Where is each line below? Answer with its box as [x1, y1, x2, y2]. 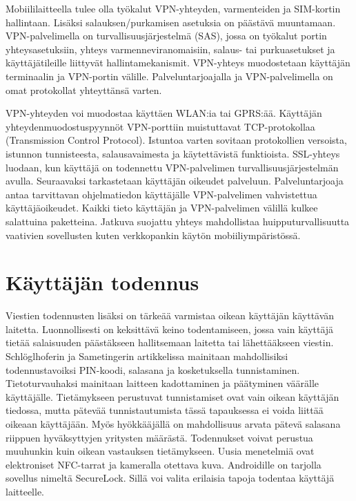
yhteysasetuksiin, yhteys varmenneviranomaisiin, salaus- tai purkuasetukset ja [6, 41, 335, 56]
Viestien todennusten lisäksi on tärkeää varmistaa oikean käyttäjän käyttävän [6, 308, 335, 323]
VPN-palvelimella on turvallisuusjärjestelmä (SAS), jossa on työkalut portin [6, 28, 327, 43]
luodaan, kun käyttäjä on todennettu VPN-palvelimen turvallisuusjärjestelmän [6, 160, 339, 174]
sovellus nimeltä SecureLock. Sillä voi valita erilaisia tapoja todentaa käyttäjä [6, 471, 335, 485]
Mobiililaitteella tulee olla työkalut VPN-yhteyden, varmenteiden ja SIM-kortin [6, 1, 341, 15]
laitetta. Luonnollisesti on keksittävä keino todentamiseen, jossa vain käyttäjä [6, 321, 334, 336]
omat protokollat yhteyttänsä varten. [6, 82, 162, 97]
